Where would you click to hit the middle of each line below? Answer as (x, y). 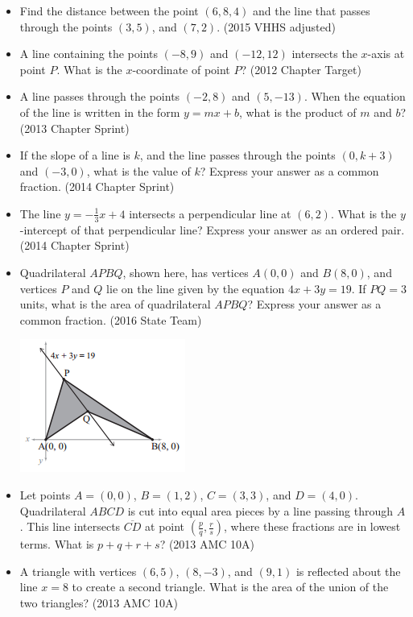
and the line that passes (312, 10)
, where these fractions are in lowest (312, 526)
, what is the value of (138, 170)
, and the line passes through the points (237, 155)
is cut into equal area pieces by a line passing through (260, 510)
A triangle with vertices (78, 571)
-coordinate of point (181, 69)
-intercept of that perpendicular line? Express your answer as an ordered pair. (212, 229)
